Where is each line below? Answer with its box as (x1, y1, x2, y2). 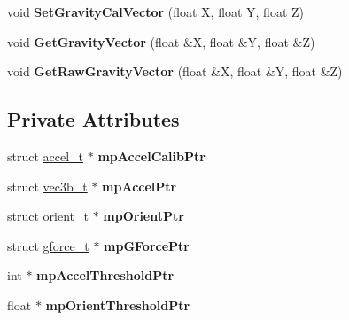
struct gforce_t (7, 236, 89, 254)
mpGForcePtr (104, 236, 190, 254)
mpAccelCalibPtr (97, 146, 206, 165)
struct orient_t (7, 207, 89, 225)
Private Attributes (7, 105, 180, 133)
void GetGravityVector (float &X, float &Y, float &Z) (7, 32, 315, 51)
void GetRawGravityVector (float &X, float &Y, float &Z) (7, 62, 343, 81)
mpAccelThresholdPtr (36, 266, 174, 285)
